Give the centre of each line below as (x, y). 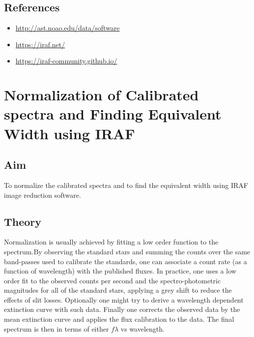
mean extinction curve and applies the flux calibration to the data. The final (119, 319)
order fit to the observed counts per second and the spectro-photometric (113, 280)
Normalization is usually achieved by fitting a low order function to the (111, 242)
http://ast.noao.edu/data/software (68, 28)
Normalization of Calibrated (101, 95)
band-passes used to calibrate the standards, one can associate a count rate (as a (126, 261)
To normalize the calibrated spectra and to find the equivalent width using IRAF (126, 185)
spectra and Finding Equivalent (113, 114)
